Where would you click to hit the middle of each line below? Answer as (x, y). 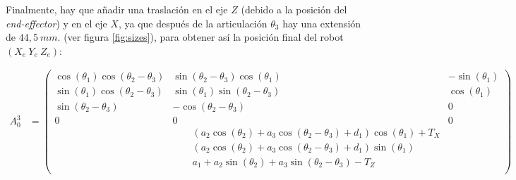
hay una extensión (322, 23)
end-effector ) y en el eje (56, 23)
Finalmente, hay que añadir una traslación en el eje (117, 9)
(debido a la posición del (294, 9)
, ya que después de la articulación (193, 23)
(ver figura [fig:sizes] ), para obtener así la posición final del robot (204, 37)
